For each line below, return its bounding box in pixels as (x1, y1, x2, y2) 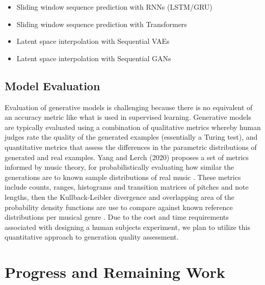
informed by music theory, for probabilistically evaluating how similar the (5, 162, 234, 172)
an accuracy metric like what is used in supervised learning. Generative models (5, 112, 251, 122)
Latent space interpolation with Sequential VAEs (16, 36, 170, 46)
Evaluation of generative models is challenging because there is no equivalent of (5, 101, 253, 112)
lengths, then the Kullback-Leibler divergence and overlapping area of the (5, 191, 234, 202)
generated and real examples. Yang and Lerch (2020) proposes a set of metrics (5, 151, 249, 162)
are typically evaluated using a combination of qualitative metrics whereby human (5, 121, 261, 132)
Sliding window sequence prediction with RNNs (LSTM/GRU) (16, 2, 213, 12)
